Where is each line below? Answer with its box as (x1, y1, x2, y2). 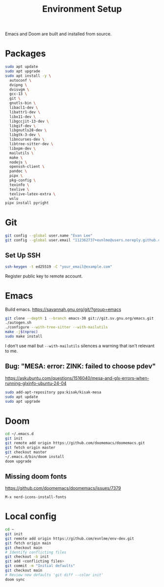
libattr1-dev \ (9, 109, 41, 114)
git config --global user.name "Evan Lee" (5, 233, 93, 238)
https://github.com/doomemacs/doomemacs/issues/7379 (5, 485, 121, 491)
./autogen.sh (5, 320, 32, 326)
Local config (5, 511, 57, 522)
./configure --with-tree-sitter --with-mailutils (5, 325, 108, 330)
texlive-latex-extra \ (9, 192, 56, 196)
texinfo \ (9, 182, 29, 187)
